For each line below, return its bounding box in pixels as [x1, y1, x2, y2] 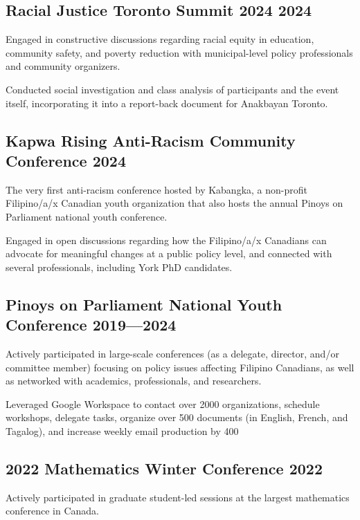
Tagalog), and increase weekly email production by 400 [6, 423, 239, 438]
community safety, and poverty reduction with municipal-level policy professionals [6, 45, 353, 59]
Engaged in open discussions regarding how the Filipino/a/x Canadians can [6, 232, 327, 247]
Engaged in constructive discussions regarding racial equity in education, [6, 32, 314, 46]
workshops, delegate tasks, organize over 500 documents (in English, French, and [6, 410, 348, 425]
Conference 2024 [6, 149, 126, 171]
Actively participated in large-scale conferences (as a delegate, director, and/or [6, 346, 339, 360]
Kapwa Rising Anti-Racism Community [6, 129, 296, 151]
